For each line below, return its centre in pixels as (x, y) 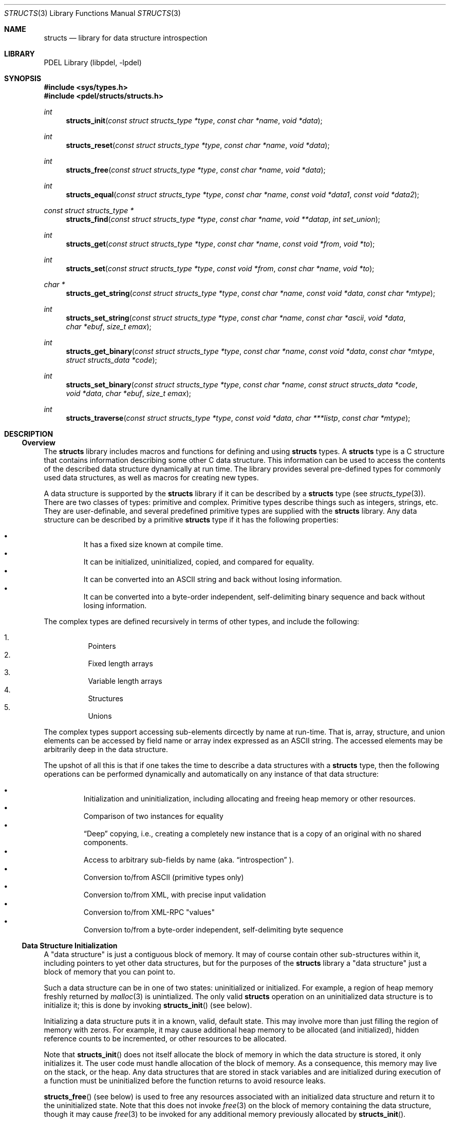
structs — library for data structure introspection (126, 38)
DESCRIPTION (29, 434)
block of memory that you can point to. (109, 972)
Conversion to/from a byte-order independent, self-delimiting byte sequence (213, 930)
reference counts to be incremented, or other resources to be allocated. (165, 1039)
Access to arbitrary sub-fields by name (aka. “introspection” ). (189, 860)
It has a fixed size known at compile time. (153, 544)
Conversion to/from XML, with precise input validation (175, 895)
